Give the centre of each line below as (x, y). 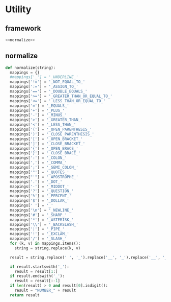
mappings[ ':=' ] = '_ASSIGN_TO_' (44, 87)
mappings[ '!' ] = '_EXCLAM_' (40, 234)
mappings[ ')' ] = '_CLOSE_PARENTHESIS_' (52, 134)
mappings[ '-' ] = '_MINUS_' (38, 115)
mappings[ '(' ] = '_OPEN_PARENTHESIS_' (51, 130)
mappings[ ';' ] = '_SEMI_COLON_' (44, 168)
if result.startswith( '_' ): (40, 267)
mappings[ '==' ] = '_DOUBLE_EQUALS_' (49, 91)
